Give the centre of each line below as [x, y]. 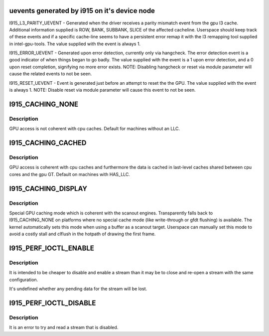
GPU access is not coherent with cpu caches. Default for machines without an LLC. [95, 129]
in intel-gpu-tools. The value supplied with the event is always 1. [75, 44]
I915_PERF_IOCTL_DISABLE [53, 303]
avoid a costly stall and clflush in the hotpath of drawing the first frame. [82, 234]
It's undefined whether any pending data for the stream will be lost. [78, 289]
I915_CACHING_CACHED [48, 143]
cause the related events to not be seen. [51, 74]
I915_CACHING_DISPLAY [48, 189]
